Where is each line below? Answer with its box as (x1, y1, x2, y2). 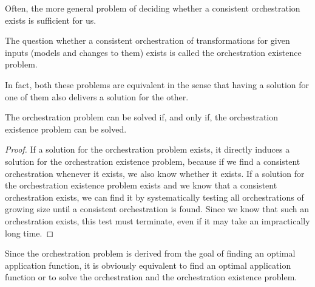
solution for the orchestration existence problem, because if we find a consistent (5, 154, 300, 167)
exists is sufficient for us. (5, 13, 97, 26)
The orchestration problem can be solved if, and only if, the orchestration (5, 111, 279, 123)
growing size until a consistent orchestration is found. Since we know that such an (5, 202, 310, 215)
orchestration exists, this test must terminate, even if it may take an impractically (5, 214, 310, 227)
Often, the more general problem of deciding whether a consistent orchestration (5, 2, 300, 14)
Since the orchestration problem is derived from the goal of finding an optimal (5, 247, 296, 260)
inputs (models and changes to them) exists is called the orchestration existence (5, 46, 302, 58)
